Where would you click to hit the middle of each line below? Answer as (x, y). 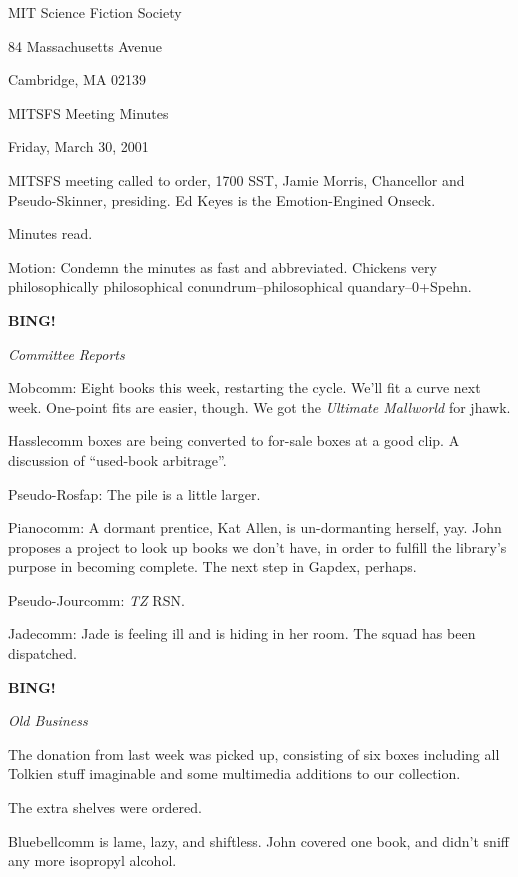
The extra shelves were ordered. (105, 807)
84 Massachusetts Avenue (85, 45)
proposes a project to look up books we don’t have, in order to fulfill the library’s (257, 546)
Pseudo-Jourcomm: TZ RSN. (96, 599)
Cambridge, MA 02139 (77, 79)
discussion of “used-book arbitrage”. (117, 459)
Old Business (48, 720)
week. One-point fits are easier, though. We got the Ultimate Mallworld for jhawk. (259, 406)
